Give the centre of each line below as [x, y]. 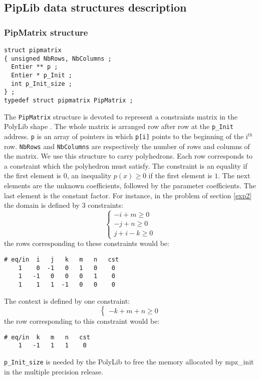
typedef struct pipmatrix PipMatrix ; [69, 100]
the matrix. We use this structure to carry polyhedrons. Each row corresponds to [128, 156]
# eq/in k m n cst [47, 337]
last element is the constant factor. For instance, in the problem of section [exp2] [128, 195]
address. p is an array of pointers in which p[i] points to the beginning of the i [126, 136]
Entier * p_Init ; [42, 75]
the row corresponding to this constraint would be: [82, 321]
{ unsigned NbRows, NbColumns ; [58, 58]
